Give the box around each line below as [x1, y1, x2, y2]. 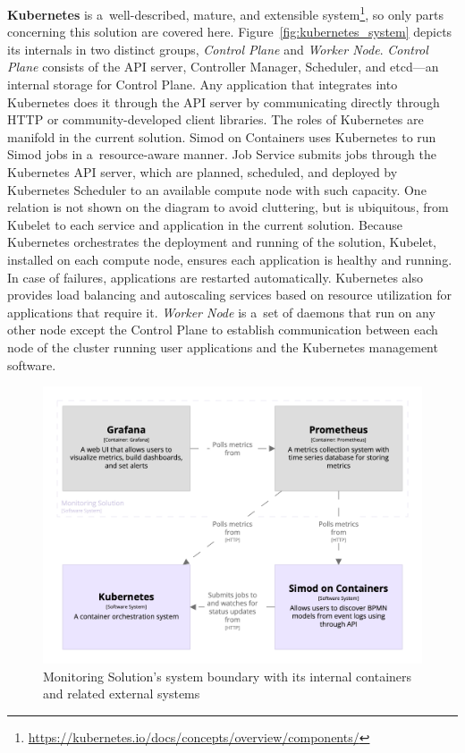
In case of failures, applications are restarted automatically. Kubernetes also [7, 267, 423, 286]
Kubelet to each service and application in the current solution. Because [7, 215, 402, 233]
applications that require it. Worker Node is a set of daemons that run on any [7, 302, 435, 321]
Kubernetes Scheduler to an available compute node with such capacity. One [7, 180, 427, 199]
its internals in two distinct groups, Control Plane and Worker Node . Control [7, 39, 428, 58]
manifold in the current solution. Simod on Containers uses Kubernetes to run [7, 127, 436, 146]
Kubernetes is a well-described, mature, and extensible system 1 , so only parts [7, 3, 444, 23]
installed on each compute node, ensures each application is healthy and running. [7, 250, 452, 268]
